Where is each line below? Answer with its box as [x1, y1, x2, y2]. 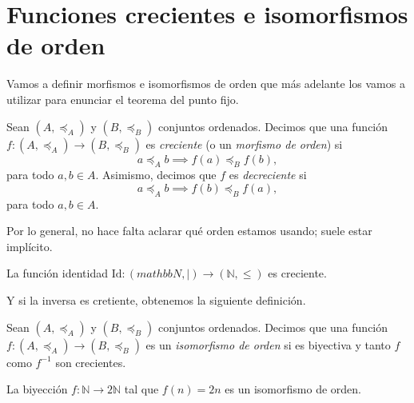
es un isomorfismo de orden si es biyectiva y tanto [145, 336, 391, 353]
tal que [124, 381, 159, 397]
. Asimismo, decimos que [95, 166, 217, 183]
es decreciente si [229, 166, 307, 183]
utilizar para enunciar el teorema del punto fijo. [6, 90, 239, 107]
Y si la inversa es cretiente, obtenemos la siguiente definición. [6, 292, 306, 309]
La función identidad [6, 265, 109, 281]
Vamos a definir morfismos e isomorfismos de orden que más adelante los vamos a [6, 75, 405, 92]
